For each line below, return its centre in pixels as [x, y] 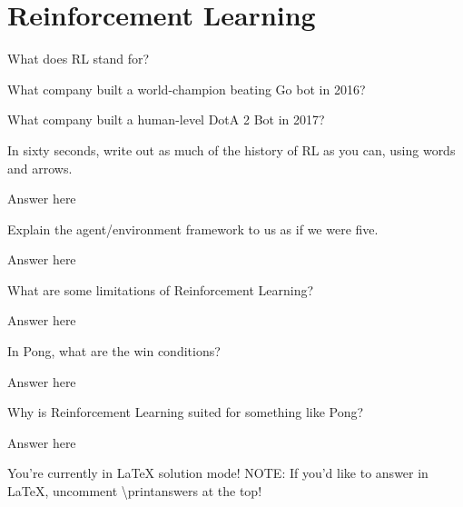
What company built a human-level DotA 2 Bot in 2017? [166, 119]
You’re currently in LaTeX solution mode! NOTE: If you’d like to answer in [218, 473]
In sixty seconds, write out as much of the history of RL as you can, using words [231, 149]
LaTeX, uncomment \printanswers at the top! [135, 491]
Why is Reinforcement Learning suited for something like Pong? [186, 412]
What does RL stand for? [79, 59]
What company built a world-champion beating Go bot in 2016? [187, 89]
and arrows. [40, 168]
